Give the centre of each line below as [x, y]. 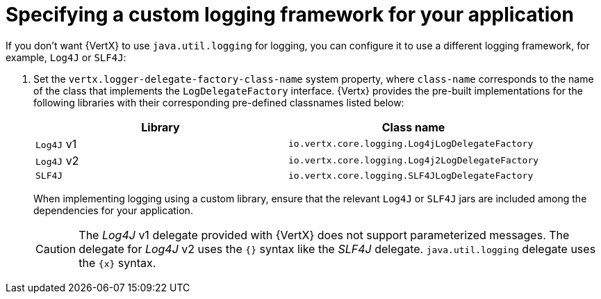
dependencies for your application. [113, 210]
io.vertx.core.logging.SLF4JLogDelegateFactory [411, 175]
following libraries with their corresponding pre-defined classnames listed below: [219, 102]
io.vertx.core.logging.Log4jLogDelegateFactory [411, 144]
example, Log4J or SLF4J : [66, 57]
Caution [56, 249]
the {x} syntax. [117, 262]
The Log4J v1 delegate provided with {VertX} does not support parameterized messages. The [324, 235]
